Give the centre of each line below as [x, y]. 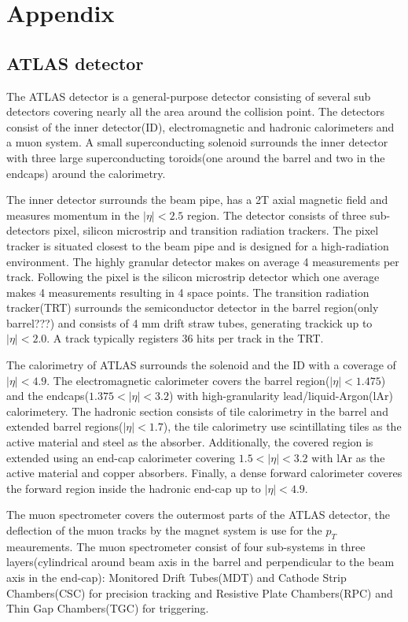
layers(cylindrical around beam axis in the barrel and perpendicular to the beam [200, 562]
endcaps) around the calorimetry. [86, 173]
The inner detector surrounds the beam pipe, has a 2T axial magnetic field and [197, 200]
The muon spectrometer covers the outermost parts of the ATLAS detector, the [198, 515]
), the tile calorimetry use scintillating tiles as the [282, 426]
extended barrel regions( [65, 426]
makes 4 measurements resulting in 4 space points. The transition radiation [188, 292]
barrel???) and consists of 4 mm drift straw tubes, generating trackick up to [189, 322]
